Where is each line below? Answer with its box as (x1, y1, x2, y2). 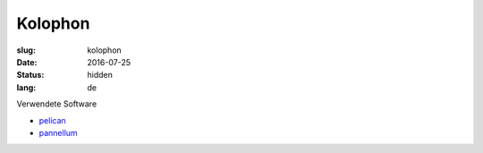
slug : (16, 45, 36, 55)
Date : (16, 56, 38, 67)
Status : (16, 70, 45, 81)
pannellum (38, 127, 78, 138)
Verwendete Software (16, 98, 97, 109)
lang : (16, 81, 37, 93)
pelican (38, 115, 66, 125)
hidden (87, 70, 114, 81)
